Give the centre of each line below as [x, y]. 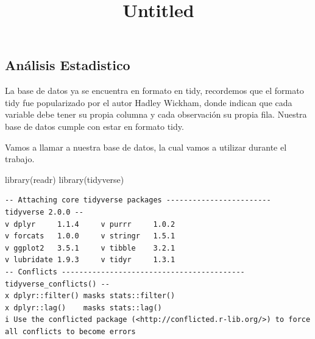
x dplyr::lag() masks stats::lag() [83, 308]
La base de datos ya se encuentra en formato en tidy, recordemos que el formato [154, 91]
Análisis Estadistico [68, 65]
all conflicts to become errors [70, 331]
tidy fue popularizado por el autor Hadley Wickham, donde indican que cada [149, 102]
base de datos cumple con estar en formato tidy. [94, 126]
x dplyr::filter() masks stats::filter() [90, 296]
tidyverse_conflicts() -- [57, 284]
